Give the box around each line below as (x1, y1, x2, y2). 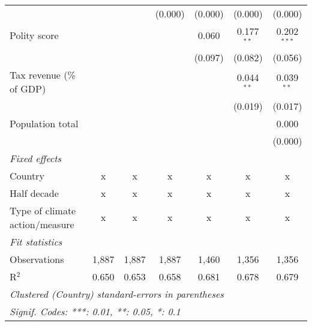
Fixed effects (10, 151, 62, 165)
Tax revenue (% (10, 67, 76, 82)
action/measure (10, 217, 74, 231)
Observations (10, 252, 64, 266)
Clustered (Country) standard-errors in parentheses (10, 286, 224, 301)
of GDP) (10, 81, 46, 95)
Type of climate (10, 203, 76, 217)
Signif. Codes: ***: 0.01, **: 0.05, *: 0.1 (10, 304, 181, 318)
